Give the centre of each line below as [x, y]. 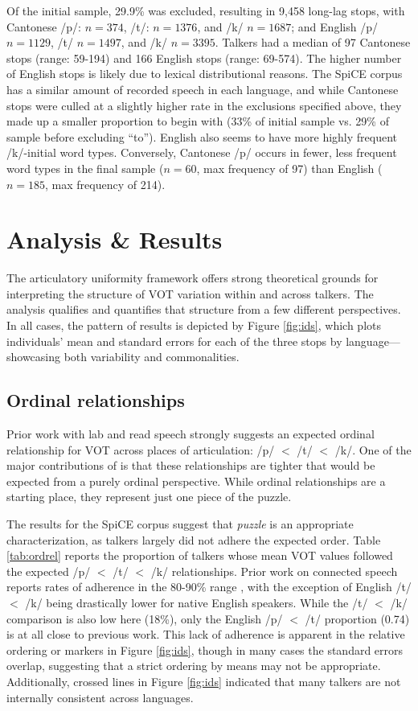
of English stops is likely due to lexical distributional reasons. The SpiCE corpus [205, 74]
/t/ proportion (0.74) [357, 618]
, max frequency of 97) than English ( [289, 168]
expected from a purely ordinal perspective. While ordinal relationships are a [196, 481]
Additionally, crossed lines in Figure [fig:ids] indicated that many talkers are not [204, 681]
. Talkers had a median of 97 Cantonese [313, 42]
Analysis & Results [115, 239]
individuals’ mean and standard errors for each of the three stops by [174, 341]
